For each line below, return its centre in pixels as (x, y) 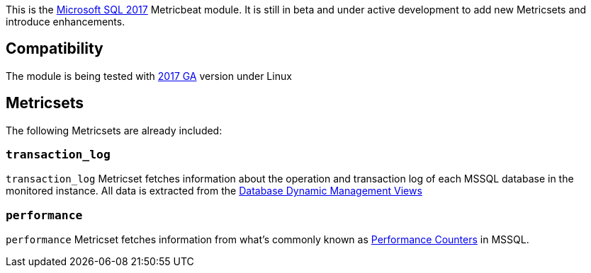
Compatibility (55, 49)
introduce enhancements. (66, 22)
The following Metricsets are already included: (114, 130)
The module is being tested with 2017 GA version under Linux (149, 76)
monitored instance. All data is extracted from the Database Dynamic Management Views (214, 191)
